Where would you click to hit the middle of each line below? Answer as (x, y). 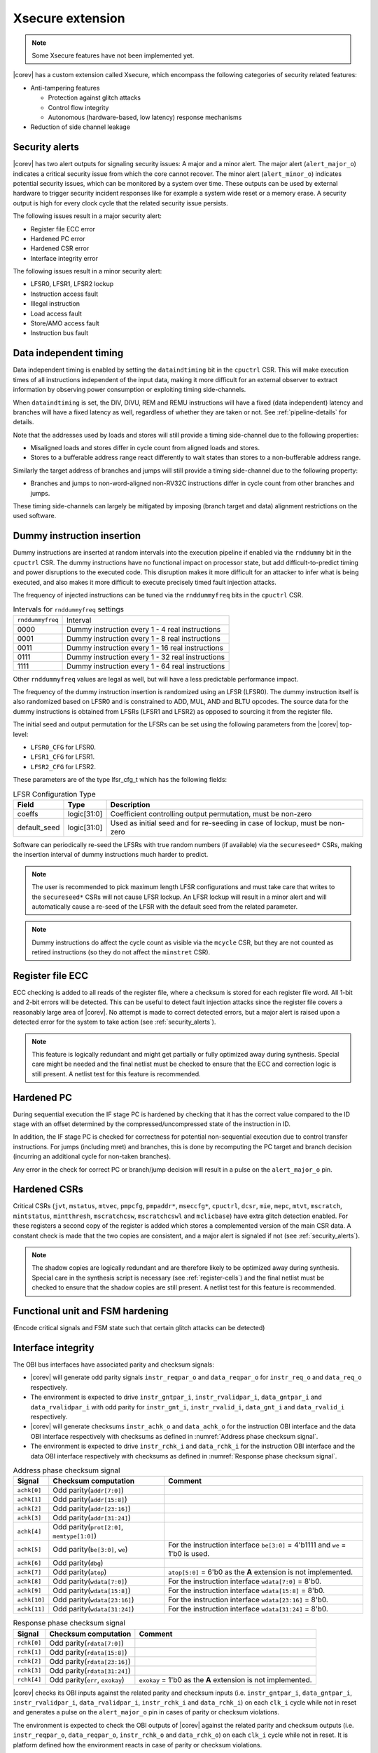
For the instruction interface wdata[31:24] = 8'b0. (248, 1609)
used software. (35, 516)
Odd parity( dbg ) (78, 1563)
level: (21, 734)
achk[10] (31, 1600)
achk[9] (29, 1591)
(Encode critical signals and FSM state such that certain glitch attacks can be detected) (139, 1328)
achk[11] (31, 1609)
